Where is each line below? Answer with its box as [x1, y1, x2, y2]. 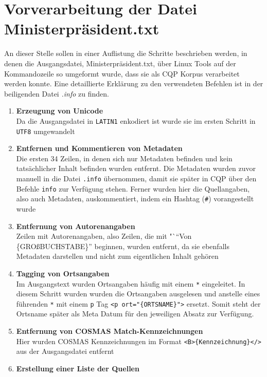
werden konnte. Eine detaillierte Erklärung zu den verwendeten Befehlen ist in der [4, 78, 263, 89]
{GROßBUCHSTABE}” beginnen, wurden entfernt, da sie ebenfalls [16, 240, 229, 251]
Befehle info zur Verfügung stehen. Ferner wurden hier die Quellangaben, [16, 183, 250, 194]
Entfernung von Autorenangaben [16, 220, 135, 231]
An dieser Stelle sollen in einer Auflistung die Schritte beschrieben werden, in [4, 48, 247, 59]
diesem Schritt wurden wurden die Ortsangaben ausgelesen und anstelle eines [16, 288, 260, 299]
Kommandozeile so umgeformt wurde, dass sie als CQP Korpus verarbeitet [4, 68, 240, 79]
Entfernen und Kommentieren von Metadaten [16, 143, 183, 154]
